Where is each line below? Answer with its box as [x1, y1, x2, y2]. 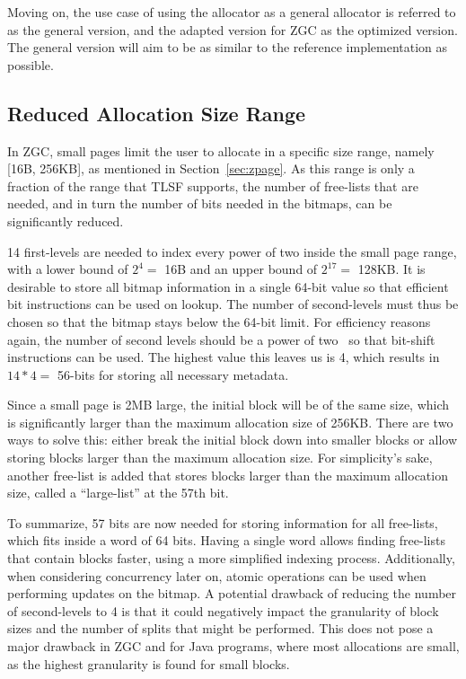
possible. [7, 55, 54, 74]
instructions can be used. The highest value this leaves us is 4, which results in [7, 348, 440, 366]
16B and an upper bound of [164, 260, 318, 278]
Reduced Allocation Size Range [7, 99, 306, 127]
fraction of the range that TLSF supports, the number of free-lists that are [7, 176, 418, 195]
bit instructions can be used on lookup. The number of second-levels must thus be [7, 295, 459, 313]
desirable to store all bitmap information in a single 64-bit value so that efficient [7, 277, 449, 295]
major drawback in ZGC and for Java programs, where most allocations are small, [7, 637, 460, 656]
